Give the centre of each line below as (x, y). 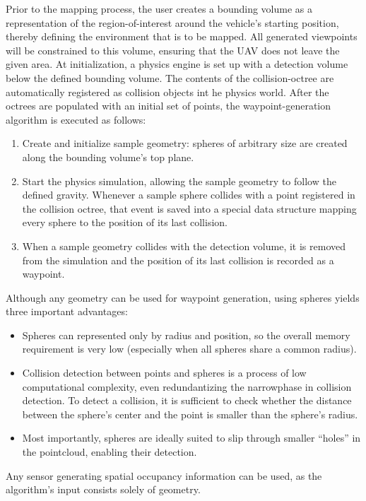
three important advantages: (67, 311)
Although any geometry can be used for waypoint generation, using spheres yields (183, 297)
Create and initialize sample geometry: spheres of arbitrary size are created (185, 143)
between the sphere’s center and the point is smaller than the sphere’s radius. (190, 414)
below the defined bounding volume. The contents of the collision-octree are (170, 77)
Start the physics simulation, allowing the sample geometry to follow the (179, 181)
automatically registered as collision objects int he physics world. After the (167, 92)
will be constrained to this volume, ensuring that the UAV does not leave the (173, 50)
